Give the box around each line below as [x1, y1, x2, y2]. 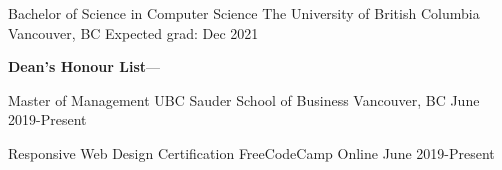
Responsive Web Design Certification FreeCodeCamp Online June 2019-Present [8, 142, 495, 163]
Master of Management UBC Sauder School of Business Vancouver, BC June [8, 89, 480, 110]
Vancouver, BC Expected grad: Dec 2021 [8, 22, 259, 43]
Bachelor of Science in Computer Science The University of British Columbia [8, 3, 480, 23]
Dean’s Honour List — [8, 56, 161, 77]
